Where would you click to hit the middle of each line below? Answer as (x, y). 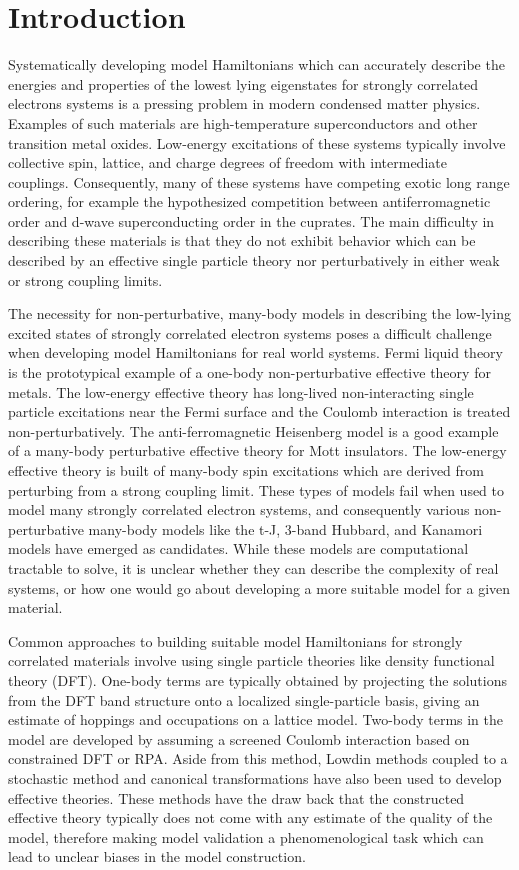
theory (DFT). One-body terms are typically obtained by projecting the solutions (257, 679)
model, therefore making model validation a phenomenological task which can (246, 836)
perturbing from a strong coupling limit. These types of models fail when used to (256, 489)
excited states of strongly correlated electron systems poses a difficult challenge (250, 332)
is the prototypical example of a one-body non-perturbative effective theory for (249, 372)
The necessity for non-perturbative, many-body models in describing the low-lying (259, 313)
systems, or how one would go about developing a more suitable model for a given (259, 587)
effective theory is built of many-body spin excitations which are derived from (246, 470)
